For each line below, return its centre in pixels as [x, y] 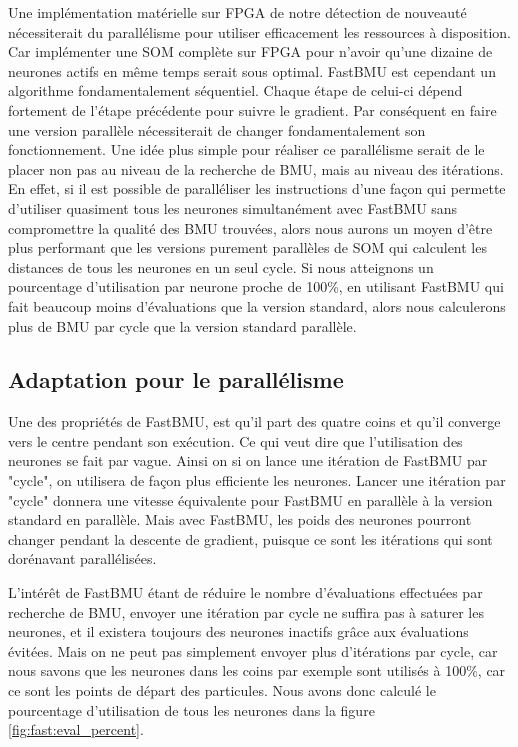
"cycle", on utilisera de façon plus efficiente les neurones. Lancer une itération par [257, 480]
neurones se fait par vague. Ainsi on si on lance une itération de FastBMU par [248, 460]
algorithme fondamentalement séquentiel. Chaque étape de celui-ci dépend [235, 90]
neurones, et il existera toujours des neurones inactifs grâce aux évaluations [238, 631]
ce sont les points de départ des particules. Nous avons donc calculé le [222, 690]
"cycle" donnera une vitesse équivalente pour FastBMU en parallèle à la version [250, 499]
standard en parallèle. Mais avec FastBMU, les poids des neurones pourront [240, 519]
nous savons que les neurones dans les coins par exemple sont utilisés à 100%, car [257, 670]
